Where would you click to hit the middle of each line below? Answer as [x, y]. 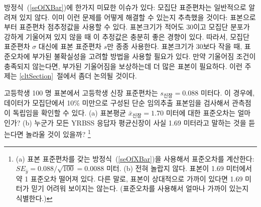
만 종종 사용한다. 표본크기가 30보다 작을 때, [175, 46]
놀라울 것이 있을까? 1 [58, 133]
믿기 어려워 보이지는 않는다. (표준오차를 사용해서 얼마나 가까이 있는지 [140, 188]
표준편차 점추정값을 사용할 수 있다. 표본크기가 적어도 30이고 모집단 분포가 [135, 27]
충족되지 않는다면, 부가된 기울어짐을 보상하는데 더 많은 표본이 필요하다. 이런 [123, 66]
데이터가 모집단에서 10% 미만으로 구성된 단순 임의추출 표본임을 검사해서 [117, 102]
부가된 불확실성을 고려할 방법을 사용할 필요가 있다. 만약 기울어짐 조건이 [144, 56]
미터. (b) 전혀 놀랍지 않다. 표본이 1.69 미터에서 [179, 168]
